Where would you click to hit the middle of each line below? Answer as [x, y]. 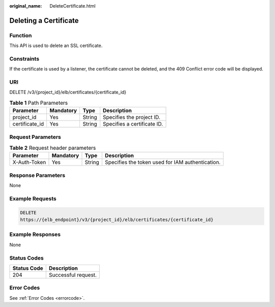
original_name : [26, 6]
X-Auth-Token [29, 162]
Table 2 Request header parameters [53, 148]
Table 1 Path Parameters [39, 103]
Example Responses [35, 234]
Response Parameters [37, 175]
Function [21, 35]
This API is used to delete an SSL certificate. [56, 45]
